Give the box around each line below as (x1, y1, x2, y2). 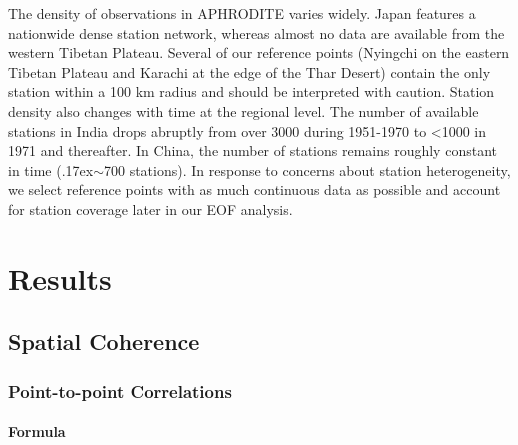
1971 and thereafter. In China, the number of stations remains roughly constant (8, 140, 497, 161)
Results (8, 257, 112, 298)
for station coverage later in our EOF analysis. (8, 198, 293, 219)
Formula (8, 421, 66, 442)
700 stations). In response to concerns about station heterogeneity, (104, 159, 511, 180)
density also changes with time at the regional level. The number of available (8, 100, 479, 121)
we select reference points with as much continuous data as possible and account (8, 179, 501, 200)
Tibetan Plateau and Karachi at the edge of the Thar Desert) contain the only (8, 61, 491, 82)
